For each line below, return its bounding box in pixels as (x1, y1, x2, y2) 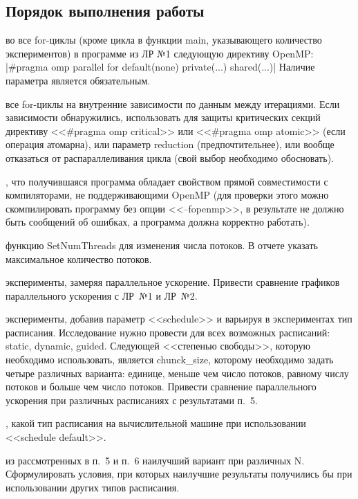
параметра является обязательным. (6, 73, 151, 87)
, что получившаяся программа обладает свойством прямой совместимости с (6, 174, 328, 188)
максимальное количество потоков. (6, 251, 152, 266)
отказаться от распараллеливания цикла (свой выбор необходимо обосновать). (6, 150, 334, 165)
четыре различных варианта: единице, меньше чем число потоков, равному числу (6, 365, 349, 380)
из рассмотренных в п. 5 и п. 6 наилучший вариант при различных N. (6, 453, 305, 467)
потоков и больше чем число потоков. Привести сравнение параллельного (6, 379, 317, 394)
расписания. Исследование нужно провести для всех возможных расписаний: (6, 325, 330, 339)
